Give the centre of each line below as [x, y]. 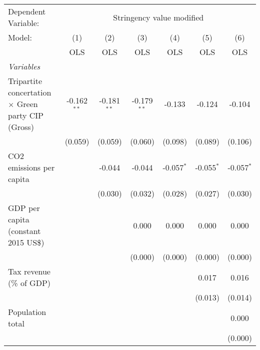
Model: [20, 37]
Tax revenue [29, 271]
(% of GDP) [29, 283]
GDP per [24, 208]
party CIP [26, 115]
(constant [24, 231]
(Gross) [21, 127]
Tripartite [25, 81]
